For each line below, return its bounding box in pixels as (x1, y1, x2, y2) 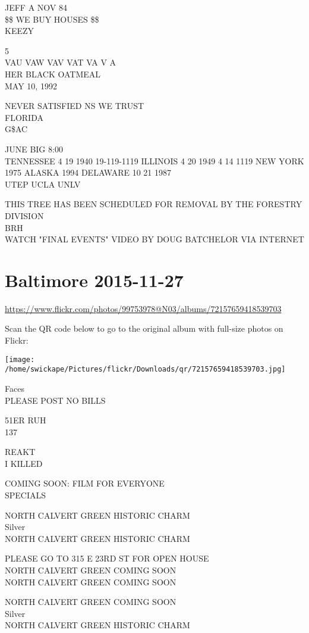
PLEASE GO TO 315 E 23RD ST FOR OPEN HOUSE (5, 552, 209, 565)
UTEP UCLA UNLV (5, 177, 81, 190)
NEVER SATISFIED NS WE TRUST (5, 99, 144, 112)
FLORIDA (5, 111, 43, 123)
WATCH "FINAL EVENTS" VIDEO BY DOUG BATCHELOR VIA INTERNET (5, 233, 304, 245)
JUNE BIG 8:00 (5, 142, 63, 155)
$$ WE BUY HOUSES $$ (5, 13, 99, 25)
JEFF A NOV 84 (5, 1, 67, 13)
